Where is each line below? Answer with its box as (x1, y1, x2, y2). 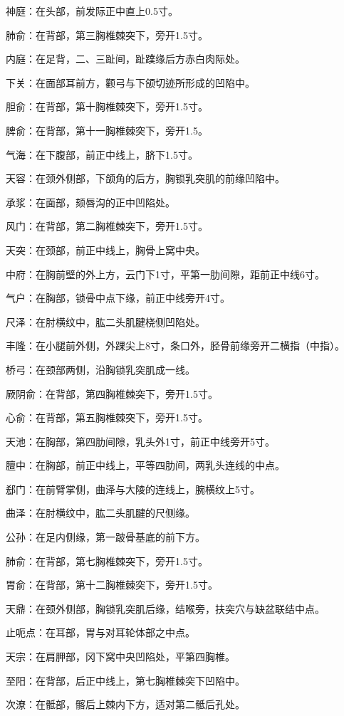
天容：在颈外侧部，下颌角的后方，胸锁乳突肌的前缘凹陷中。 (6, 171, 285, 186)
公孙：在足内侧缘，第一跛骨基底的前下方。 (6, 530, 205, 544)
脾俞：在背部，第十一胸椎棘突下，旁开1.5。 (6, 122, 208, 137)
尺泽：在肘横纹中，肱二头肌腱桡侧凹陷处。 (6, 314, 205, 329)
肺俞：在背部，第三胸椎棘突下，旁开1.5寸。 (6, 27, 208, 42)
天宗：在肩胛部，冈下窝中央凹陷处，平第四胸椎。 (6, 649, 235, 664)
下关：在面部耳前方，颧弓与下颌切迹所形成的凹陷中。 (6, 75, 255, 90)
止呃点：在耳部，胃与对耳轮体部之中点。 (6, 625, 195, 640)
